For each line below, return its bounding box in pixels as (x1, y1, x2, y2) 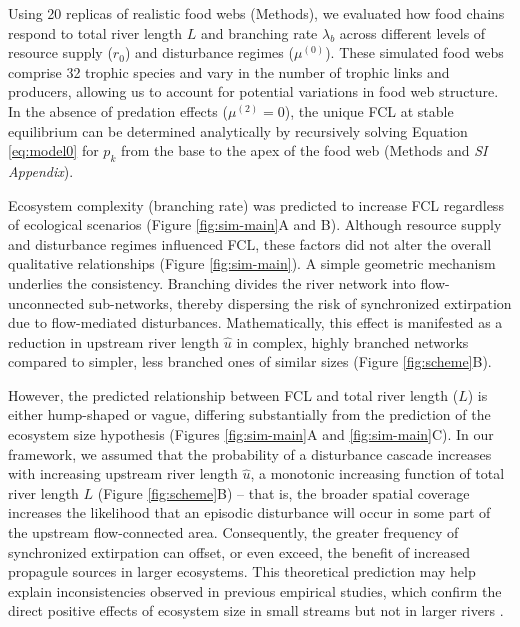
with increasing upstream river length (8, 463, 238, 484)
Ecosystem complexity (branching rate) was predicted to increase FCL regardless (8, 194, 504, 215)
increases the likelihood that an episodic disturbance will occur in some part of (8, 502, 491, 523)
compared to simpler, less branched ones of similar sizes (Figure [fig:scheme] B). (8, 351, 492, 372)
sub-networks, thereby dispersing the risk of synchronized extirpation (88, 292, 512, 313)
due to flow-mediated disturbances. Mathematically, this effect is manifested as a (8, 312, 503, 333)
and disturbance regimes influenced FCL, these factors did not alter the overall (8, 233, 492, 254)
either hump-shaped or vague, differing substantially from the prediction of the (8, 404, 491, 425)
